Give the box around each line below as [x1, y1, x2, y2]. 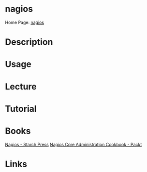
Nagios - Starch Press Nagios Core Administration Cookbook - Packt [5, 141, 142, 147]
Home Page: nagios [5, 19, 44, 25]
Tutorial [5, 103, 37, 114]
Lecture [5, 81, 37, 92]
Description [5, 36, 53, 48]
